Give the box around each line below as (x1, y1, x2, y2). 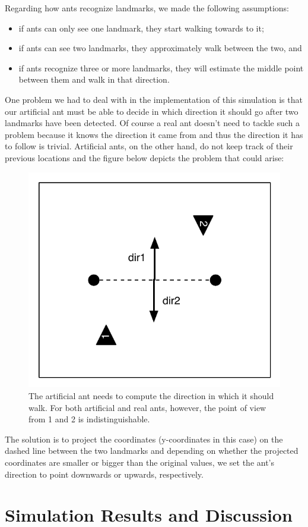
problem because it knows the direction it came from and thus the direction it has (5, 128, 303, 140)
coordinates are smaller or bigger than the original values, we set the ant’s (5, 456, 275, 468)
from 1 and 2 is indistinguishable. (28, 413, 150, 425)
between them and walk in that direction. (18, 73, 170, 86)
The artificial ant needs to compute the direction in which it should (28, 390, 274, 402)
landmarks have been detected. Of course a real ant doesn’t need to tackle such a (5, 117, 300, 129)
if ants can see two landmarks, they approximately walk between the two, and (18, 42, 302, 54)
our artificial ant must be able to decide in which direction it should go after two (5, 105, 299, 117)
